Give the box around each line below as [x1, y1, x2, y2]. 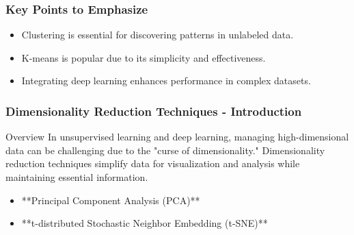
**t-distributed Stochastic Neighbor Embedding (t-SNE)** [21, 216, 268, 230]
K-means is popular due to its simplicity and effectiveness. [21, 50, 266, 64]
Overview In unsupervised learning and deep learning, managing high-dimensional [5, 129, 349, 144]
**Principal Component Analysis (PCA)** [21, 193, 200, 207]
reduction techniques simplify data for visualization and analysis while [5, 156, 300, 171]
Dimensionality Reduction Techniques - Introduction [5, 102, 302, 119]
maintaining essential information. [5, 170, 148, 184]
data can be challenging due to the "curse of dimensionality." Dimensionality [5, 143, 325, 157]
